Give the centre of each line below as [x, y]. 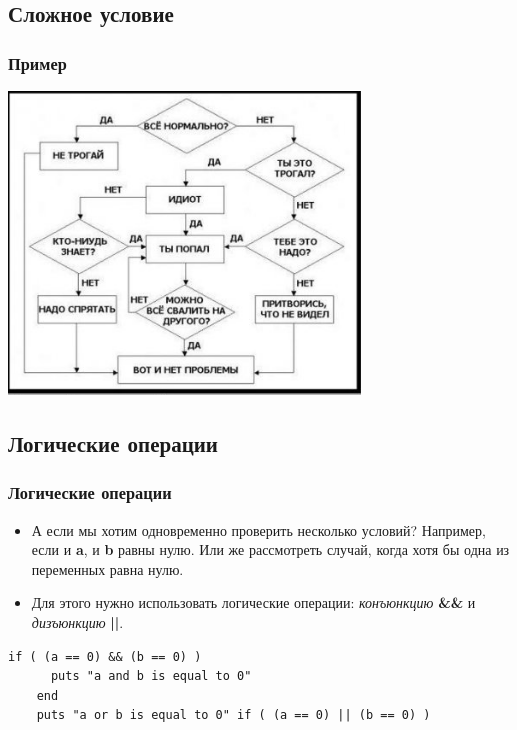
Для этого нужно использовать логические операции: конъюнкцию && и [253, 602]
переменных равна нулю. [107, 568]
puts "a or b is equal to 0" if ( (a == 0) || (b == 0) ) [233, 715]
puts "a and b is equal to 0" [151, 676]
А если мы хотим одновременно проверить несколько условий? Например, [258, 529]
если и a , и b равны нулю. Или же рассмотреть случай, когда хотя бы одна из [270, 549]
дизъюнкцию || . [77, 622]
